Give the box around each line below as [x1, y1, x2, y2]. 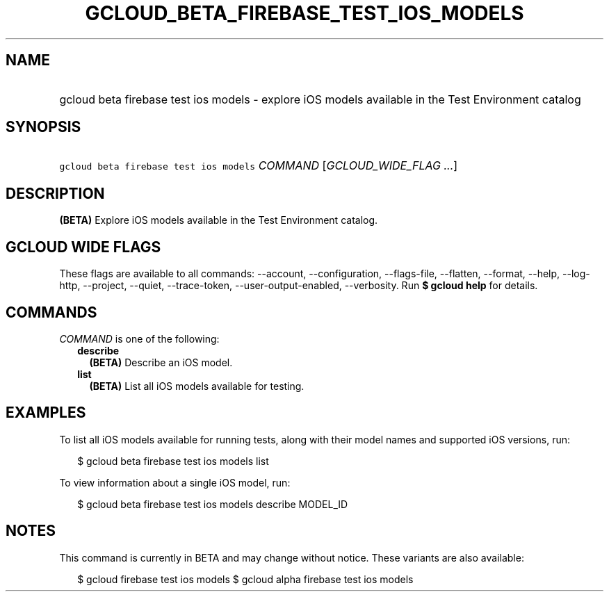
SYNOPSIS [6, 118, 81, 136]
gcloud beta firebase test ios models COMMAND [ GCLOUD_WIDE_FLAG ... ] [59, 158, 458, 173]
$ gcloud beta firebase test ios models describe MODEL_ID [77, 498, 348, 510]
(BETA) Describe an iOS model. [89, 356, 233, 368]
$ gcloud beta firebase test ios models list [77, 455, 269, 467]
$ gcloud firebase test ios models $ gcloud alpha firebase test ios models [77, 573, 414, 585]
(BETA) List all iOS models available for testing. [89, 379, 304, 392]
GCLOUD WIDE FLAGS [6, 238, 161, 256]
